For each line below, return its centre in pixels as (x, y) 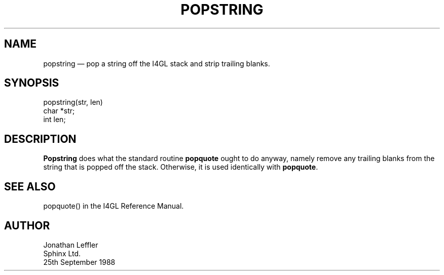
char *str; (59, 111)
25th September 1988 (79, 262)
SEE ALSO (30, 186)
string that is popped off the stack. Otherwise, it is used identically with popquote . (181, 167)
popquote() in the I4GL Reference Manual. (114, 206)
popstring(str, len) (73, 102)
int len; (54, 120)
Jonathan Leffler (71, 245)
